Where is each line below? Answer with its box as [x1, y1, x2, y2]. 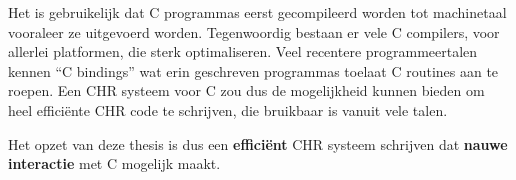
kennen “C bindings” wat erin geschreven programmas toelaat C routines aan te [8, 60, 499, 81]
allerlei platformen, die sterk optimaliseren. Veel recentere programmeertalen [8, 41, 478, 62]
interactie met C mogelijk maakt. [8, 153, 221, 174]
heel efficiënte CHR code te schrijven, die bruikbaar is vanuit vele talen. [8, 99, 448, 120]
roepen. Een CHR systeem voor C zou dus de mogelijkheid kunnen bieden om [8, 80, 485, 101]
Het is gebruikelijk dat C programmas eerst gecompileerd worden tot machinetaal [8, 2, 507, 22]
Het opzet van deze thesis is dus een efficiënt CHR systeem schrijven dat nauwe [8, 133, 508, 154]
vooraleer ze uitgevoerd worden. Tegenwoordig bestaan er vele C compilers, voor [8, 21, 500, 42]
